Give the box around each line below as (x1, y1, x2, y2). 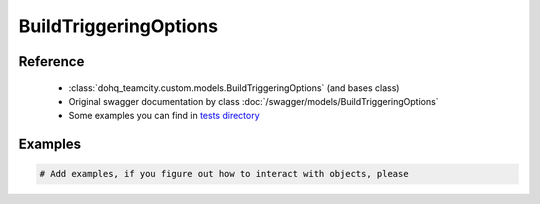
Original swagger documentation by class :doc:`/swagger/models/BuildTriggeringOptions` (68, 95, 439, 107)
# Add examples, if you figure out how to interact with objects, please (39, 168, 409, 180)
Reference (18, 53, 85, 70)
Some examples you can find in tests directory (68, 110, 260, 122)
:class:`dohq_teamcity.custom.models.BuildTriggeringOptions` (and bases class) (68, 81, 400, 94)
